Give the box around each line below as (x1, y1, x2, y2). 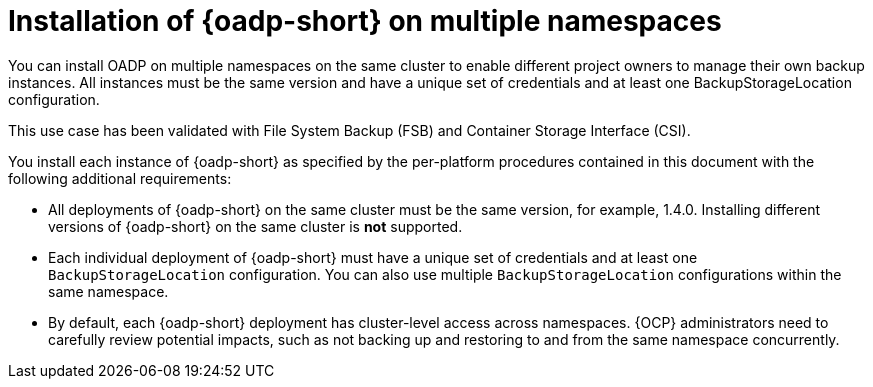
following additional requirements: (8, 169, 232, 187)
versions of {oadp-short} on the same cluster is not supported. (48, 217, 463, 235)
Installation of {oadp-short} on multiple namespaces (8, 4, 722, 38)
